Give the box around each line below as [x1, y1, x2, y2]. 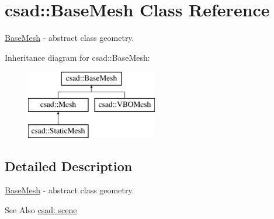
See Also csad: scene [5, 204, 77, 216]
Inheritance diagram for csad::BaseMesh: [5, 51, 150, 63]
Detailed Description [5, 157, 133, 175]
